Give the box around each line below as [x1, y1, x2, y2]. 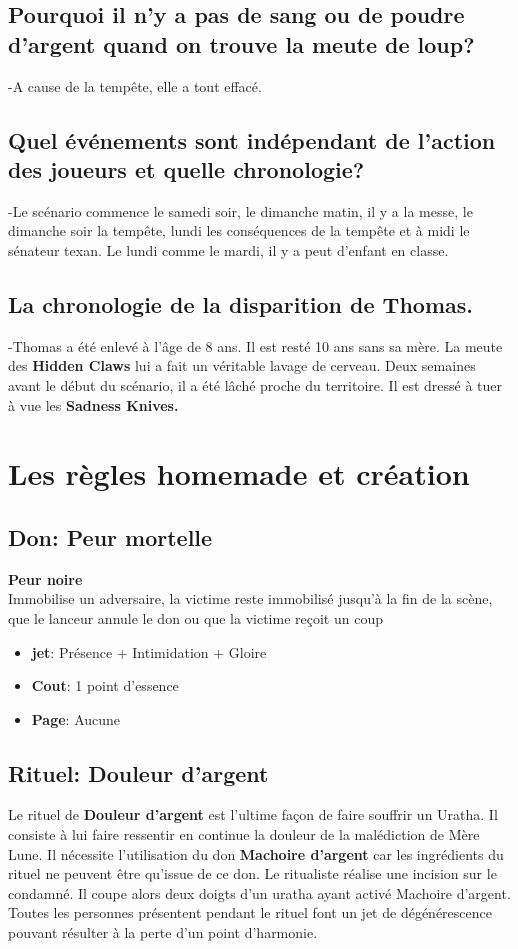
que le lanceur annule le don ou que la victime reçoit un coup [8, 607, 383, 628]
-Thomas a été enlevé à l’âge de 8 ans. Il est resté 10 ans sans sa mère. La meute [8, 335, 503, 356]
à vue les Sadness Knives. [8, 394, 179, 415]
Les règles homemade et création [8, 453, 470, 494]
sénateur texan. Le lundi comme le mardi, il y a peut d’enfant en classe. [8, 239, 449, 260]
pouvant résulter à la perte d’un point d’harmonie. [8, 922, 318, 943]
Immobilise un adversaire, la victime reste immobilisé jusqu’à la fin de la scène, [8, 588, 493, 609]
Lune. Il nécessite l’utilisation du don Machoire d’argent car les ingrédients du [8, 843, 504, 864]
